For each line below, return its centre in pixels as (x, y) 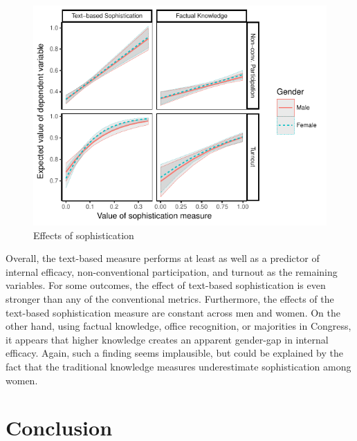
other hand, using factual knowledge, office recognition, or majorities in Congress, (178, 326)
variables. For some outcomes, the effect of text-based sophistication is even (166, 285)
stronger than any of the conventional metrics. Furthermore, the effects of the (170, 298)
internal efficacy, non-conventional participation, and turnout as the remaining (172, 271)
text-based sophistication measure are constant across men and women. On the (173, 312)
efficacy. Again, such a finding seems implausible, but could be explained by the (174, 353)
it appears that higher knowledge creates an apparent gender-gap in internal (167, 339)
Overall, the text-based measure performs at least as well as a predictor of (163, 258)
